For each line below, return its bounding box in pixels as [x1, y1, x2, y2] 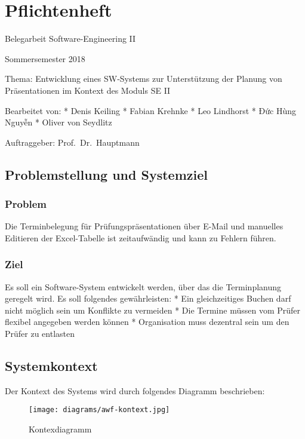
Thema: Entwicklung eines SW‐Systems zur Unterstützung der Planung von [5, 72, 282, 85]
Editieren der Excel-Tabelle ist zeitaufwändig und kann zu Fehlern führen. [5, 231, 276, 244]
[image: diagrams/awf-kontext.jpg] [29, 406, 170, 415]
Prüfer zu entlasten [5, 327, 75, 340]
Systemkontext [5, 357, 98, 375]
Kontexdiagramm [29, 423, 92, 435]
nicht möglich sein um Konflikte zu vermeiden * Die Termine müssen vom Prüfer [5, 303, 301, 316]
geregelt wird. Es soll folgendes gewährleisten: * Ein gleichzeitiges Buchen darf [5, 292, 291, 305]
